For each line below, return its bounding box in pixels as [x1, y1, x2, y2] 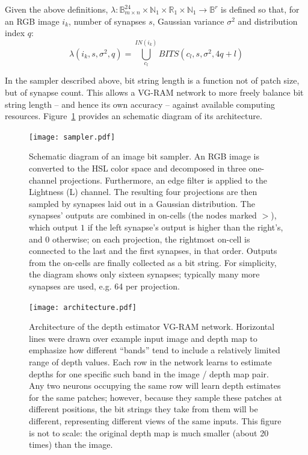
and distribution [238, 14, 298, 27]
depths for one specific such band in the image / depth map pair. [29, 367, 269, 380]
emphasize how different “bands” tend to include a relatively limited [29, 344, 280, 356]
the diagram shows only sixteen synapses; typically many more [29, 268, 260, 280]
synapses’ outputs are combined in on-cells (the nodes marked [29, 209, 257, 221]
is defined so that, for [221, 3, 300, 15]
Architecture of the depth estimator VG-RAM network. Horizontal [29, 320, 275, 333]
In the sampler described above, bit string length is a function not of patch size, [5, 74, 300, 87]
